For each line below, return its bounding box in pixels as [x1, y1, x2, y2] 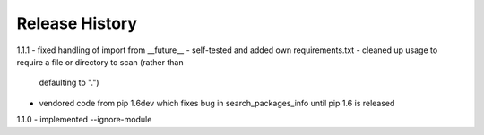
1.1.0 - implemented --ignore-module [16, 114, 152, 125]
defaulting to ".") [39, 77, 99, 89]
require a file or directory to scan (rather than [16, 56, 184, 67]
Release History [16, 13, 138, 33]
